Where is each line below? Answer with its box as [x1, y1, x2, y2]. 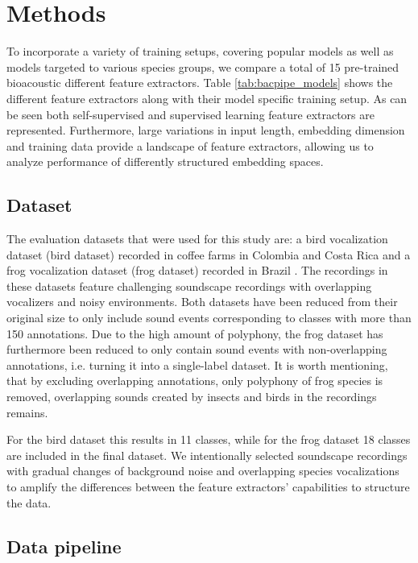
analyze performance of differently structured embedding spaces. [6, 153, 324, 170]
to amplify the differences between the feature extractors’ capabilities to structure [6, 478, 410, 495]
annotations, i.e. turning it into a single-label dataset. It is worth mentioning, [6, 356, 388, 373]
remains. [6, 404, 48, 420]
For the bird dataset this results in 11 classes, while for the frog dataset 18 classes [6, 431, 411, 448]
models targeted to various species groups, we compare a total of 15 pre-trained [6, 58, 399, 75]
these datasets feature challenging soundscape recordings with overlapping [6, 277, 372, 294]
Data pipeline [6, 533, 122, 558]
